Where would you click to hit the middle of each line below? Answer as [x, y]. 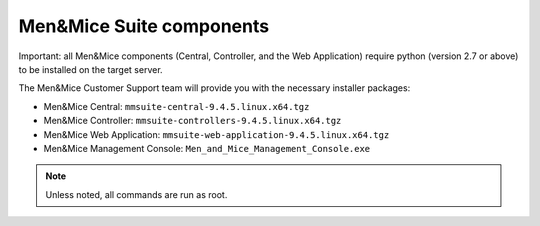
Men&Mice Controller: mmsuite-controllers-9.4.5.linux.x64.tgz [192, 121]
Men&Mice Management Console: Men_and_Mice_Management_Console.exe [207, 148]
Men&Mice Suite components [144, 26]
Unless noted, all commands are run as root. [136, 194]
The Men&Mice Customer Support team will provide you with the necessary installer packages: [214, 88]
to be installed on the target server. [91, 69]
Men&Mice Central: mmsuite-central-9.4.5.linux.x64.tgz [176, 106]
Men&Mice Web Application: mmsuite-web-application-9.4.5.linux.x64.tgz [216, 134]
